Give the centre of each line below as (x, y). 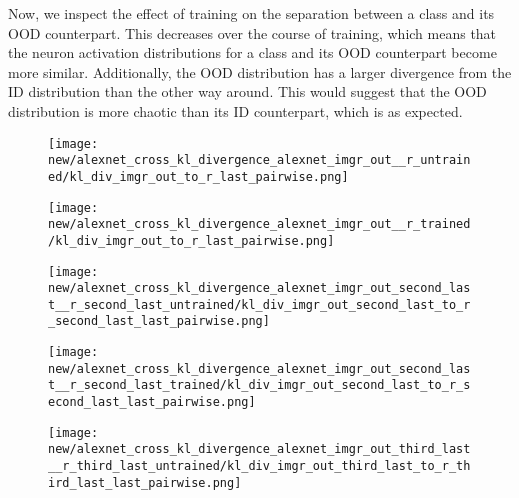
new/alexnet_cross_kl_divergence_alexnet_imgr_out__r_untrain (259, 160)
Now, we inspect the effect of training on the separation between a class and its (251, 13)
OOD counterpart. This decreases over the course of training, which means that (252, 32)
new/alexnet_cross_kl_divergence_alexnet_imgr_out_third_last (259, 449)
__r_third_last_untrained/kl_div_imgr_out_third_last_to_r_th (259, 466)
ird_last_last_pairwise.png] (145, 482)
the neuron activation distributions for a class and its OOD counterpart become (252, 52)
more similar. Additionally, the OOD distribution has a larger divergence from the (260, 71)
